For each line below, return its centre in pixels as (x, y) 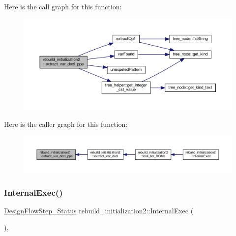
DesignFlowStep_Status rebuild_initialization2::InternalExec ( (99, 211)
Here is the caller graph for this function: (66, 124)
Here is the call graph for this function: (63, 6)
